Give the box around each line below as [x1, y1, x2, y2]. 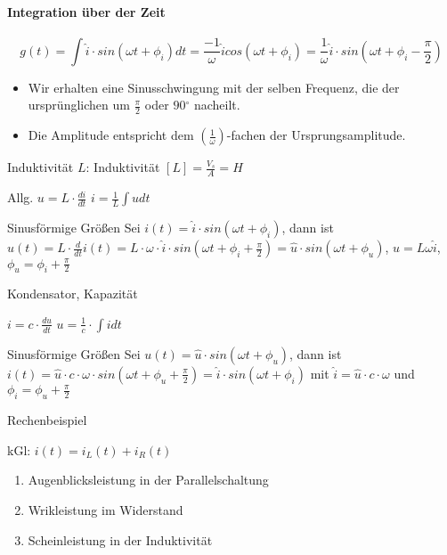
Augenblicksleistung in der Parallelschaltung [28, 470, 269, 489]
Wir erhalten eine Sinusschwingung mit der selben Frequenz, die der [28, 78, 400, 96]
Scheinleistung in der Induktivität [28, 530, 213, 549]
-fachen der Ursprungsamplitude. [226, 126, 406, 144]
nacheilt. [193, 95, 240, 114]
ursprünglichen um [28, 95, 130, 114]
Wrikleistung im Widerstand [28, 501, 183, 519]
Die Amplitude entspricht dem [28, 126, 194, 144]
